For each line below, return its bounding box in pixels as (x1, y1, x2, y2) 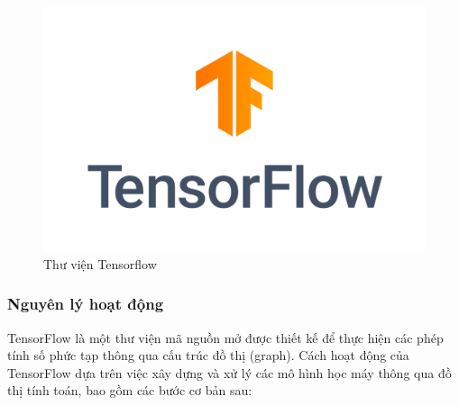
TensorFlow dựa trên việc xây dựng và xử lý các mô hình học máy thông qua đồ (7, 363, 452, 382)
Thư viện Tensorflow (43, 254, 157, 273)
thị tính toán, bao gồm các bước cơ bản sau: (7, 381, 252, 400)
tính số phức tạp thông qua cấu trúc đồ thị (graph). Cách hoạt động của (7, 346, 409, 364)
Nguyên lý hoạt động (7, 292, 164, 315)
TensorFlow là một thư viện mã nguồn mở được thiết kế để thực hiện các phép (7, 328, 444, 346)
